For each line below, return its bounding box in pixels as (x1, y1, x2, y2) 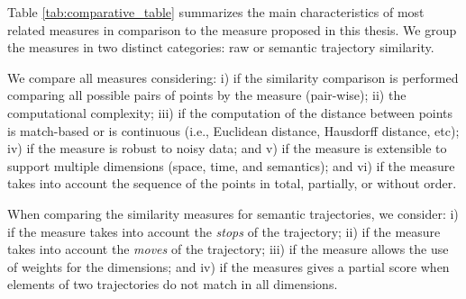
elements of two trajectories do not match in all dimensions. (7, 275, 338, 294)
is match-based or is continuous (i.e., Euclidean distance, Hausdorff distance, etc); (7, 121, 460, 140)
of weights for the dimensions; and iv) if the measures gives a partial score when (7, 257, 450, 276)
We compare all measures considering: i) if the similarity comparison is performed (7, 68, 459, 86)
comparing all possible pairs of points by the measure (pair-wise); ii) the (7, 86, 407, 104)
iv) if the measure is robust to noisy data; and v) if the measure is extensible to (7, 139, 447, 158)
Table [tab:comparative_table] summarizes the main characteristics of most (7, 3, 425, 21)
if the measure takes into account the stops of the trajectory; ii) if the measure (7, 222, 441, 240)
